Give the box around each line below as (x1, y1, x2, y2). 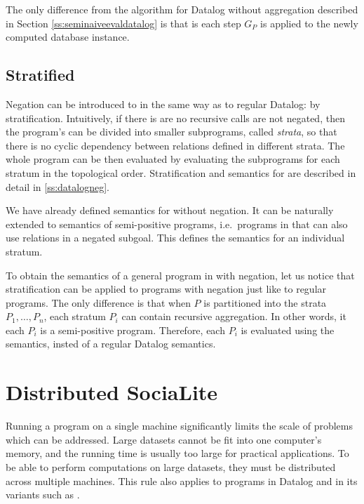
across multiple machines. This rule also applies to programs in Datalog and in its (6, 473, 358, 488)
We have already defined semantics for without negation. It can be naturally (6, 203, 334, 218)
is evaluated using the (241, 322, 335, 337)
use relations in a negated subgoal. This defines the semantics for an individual (6, 230, 345, 245)
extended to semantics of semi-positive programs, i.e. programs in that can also (6, 216, 348, 231)
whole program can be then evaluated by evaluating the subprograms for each (6, 152, 340, 166)
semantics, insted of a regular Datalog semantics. (6, 336, 216, 351)
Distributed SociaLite (6, 378, 218, 406)
